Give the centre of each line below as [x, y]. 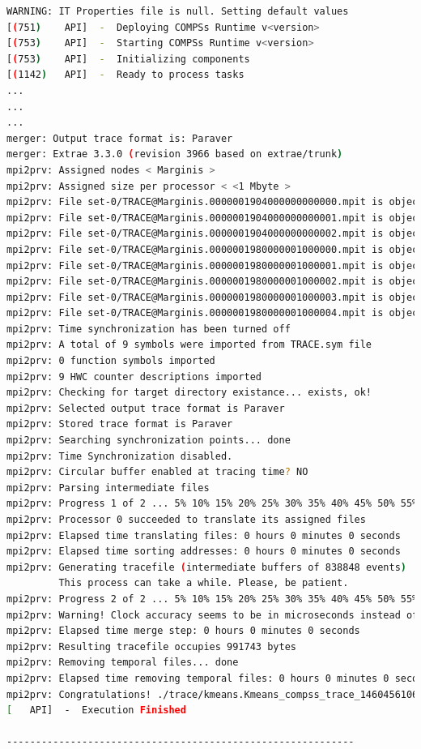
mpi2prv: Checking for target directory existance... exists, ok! [189, 393]
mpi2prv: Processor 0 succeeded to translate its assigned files [186, 520]
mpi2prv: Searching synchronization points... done [149, 441]
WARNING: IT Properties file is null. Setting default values [178, 11]
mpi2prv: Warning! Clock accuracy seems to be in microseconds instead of [213, 615]
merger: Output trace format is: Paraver [120, 138]
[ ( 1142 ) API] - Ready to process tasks [125, 75]
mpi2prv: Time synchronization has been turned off [149, 329]
